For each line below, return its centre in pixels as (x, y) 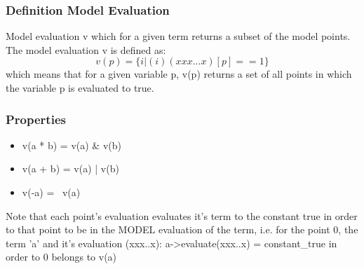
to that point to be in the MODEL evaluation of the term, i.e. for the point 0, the (182, 229)
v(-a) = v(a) (51, 192)
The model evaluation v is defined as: (86, 49)
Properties (36, 119)
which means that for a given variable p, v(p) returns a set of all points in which (179, 74)
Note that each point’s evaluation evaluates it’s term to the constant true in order (182, 215)
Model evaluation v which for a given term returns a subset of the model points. (178, 36)
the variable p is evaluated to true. (80, 88)
